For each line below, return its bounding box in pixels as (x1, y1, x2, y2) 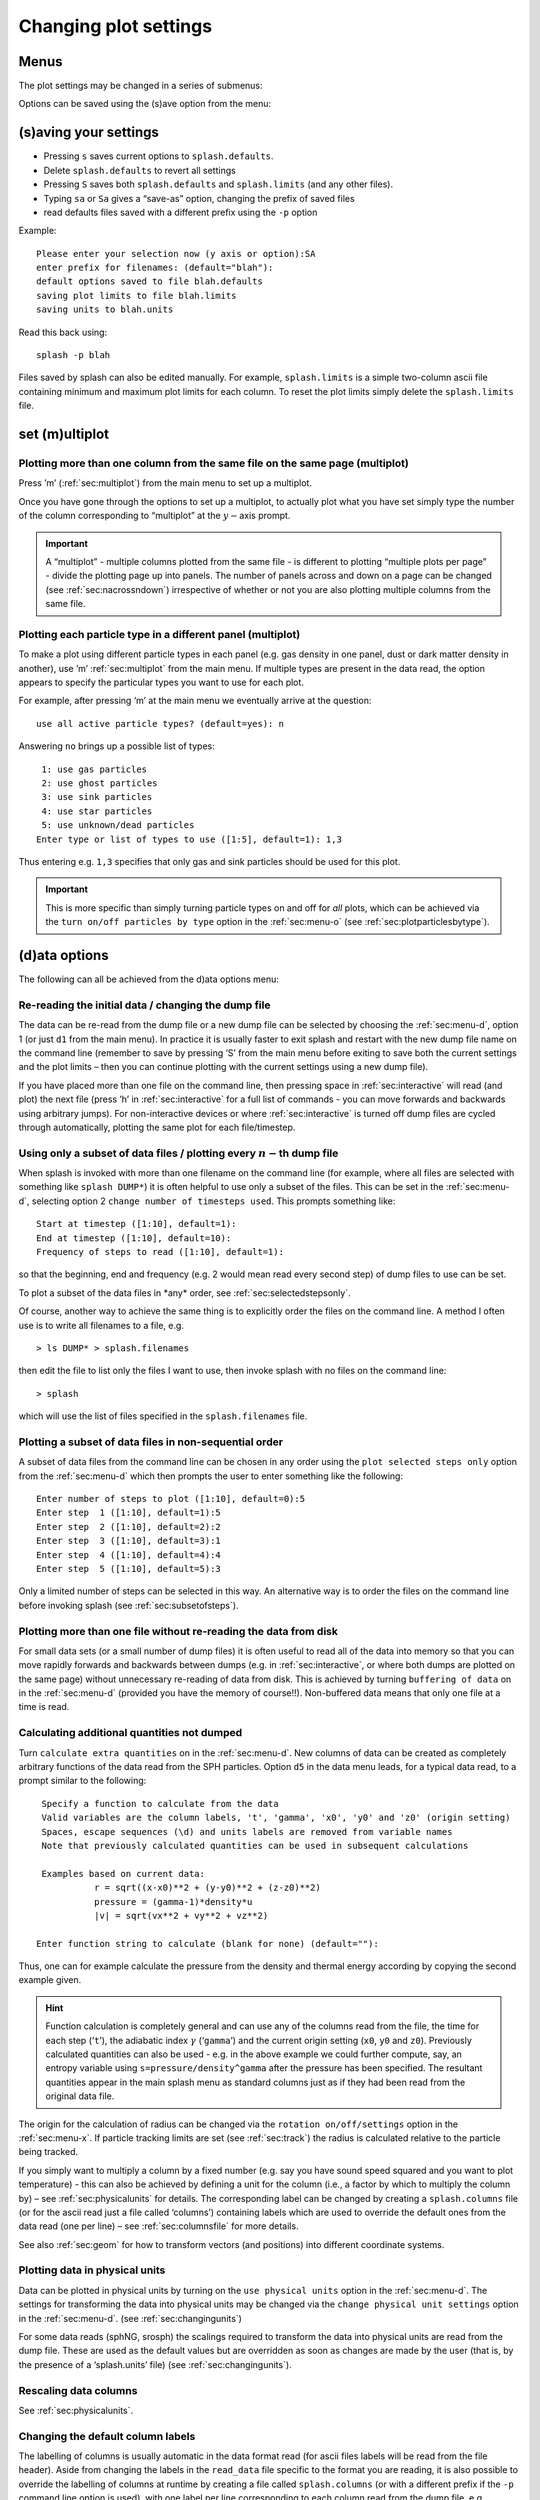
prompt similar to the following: (18, 1775, 147, 1787)
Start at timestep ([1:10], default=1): (36, 1218, 237, 1230)
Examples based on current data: (41, 1868, 205, 1879)
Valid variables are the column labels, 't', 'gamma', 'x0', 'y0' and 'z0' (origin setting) (41, 1812, 511, 1824)
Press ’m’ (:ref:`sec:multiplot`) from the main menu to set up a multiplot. (18, 477, 312, 489)
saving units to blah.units (36, 304, 174, 315)
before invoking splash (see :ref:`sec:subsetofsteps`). (18, 1599, 239, 1611)
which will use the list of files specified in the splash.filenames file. (18, 1410, 308, 1422)
